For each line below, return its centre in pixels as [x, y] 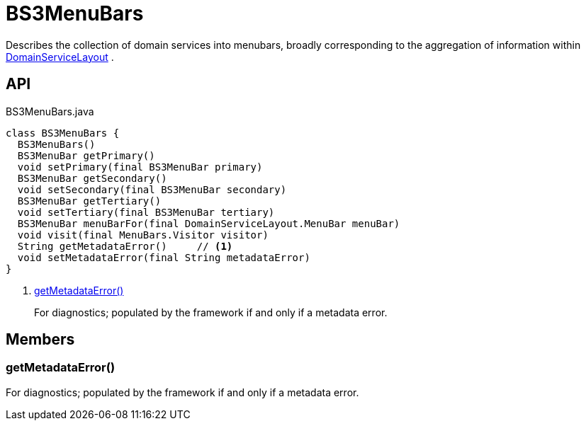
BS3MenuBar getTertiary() [89, 201]
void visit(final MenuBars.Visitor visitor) [143, 235]
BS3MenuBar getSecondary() [92, 178]
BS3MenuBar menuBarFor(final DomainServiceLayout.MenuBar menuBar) [209, 223]
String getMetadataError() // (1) [125, 246]
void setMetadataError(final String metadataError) [164, 257]
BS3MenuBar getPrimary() [86, 155]
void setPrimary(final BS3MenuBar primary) [140, 167]
